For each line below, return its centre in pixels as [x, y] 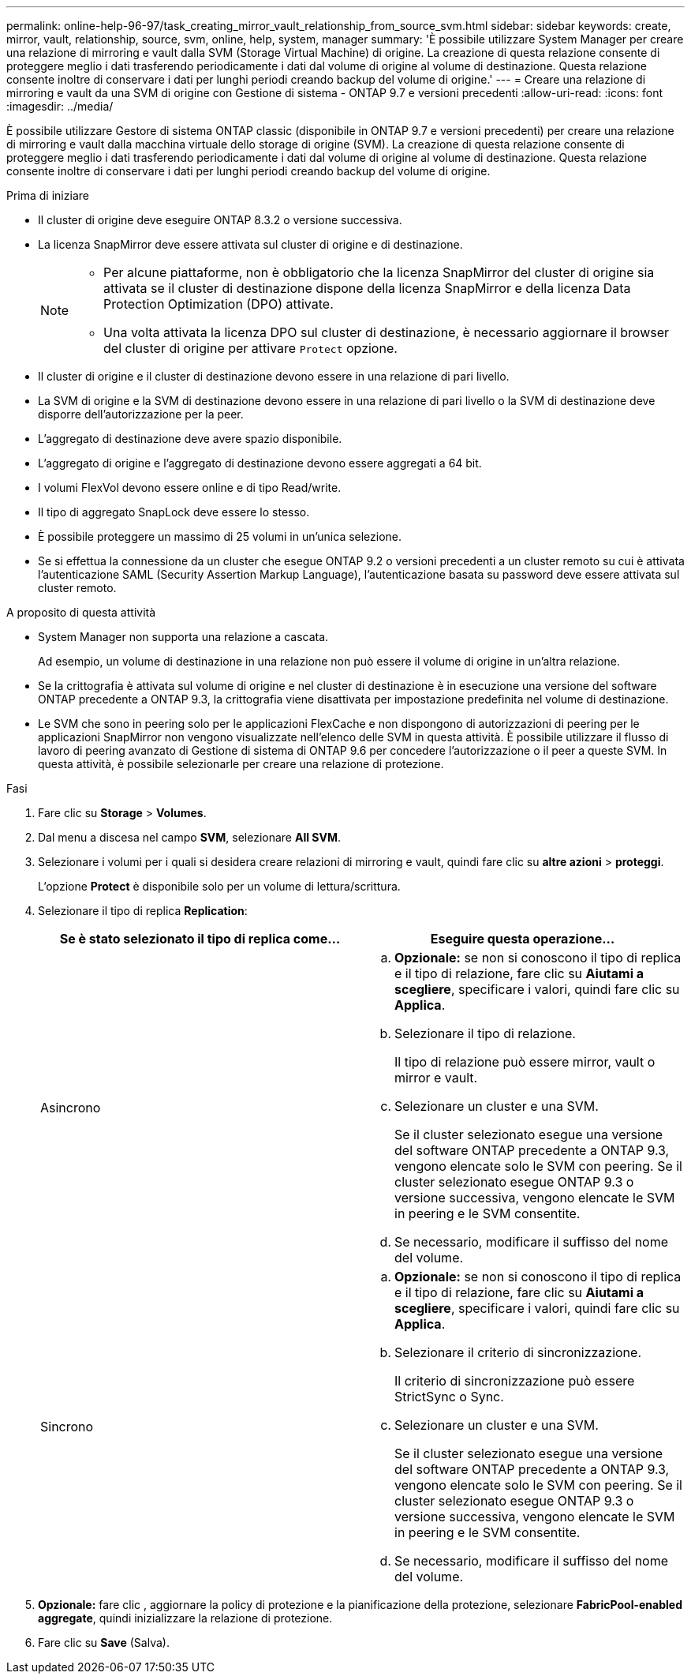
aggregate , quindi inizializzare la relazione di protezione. [185, 1618]
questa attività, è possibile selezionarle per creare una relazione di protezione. [241, 764]
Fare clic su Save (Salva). [104, 1642]
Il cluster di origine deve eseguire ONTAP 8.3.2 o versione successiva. [220, 220]
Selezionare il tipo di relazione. [485, 1033]
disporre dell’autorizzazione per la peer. [141, 414]
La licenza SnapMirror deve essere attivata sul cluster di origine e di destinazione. [250, 244]
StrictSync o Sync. [449, 1397]
